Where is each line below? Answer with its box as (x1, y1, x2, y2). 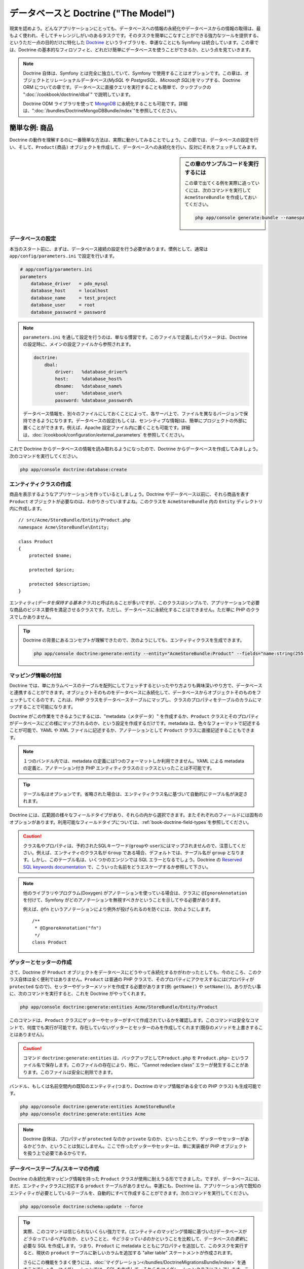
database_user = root (30, 302, 95, 308)
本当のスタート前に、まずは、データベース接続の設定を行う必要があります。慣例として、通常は (9, 246, 208, 252)
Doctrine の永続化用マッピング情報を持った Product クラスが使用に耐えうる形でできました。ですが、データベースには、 (9, 1176, 262, 1182)
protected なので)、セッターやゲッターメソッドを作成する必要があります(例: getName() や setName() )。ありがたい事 (9, 983, 261, 989)
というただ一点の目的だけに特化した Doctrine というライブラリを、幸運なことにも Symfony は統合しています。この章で (9, 40, 259, 46)
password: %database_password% (55, 397, 133, 403)
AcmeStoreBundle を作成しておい (184, 194, 257, 201)
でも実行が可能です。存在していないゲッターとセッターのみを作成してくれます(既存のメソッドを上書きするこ (35, 1024, 263, 1030)
